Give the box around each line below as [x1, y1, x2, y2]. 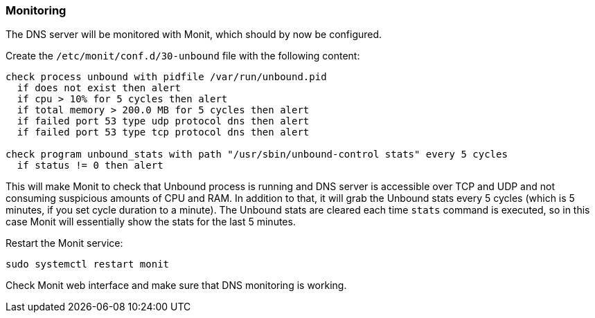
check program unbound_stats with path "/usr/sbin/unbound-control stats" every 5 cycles [6, 149, 508, 160]
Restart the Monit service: [6, 237, 123, 250]
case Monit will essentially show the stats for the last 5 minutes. [6, 216, 296, 228]
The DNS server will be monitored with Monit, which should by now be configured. [6, 28, 382, 41]
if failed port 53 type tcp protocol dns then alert [17, 127, 310, 138]
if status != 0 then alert [17, 160, 163, 171]
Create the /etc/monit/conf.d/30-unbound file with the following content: [6, 50, 360, 62]
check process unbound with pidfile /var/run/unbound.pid [6, 71, 327, 83]
